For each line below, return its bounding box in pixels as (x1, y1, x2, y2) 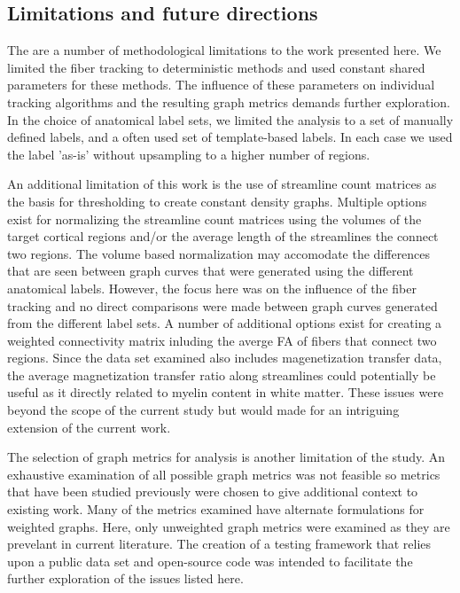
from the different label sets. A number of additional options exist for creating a (7, 314, 442, 332)
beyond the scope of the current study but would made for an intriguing (7, 401, 400, 419)
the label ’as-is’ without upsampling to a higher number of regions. (7, 144, 370, 163)
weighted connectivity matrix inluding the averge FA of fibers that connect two (7, 331, 437, 349)
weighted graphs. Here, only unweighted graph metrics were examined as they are (7, 517, 450, 535)
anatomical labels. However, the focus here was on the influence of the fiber (7, 278, 417, 297)
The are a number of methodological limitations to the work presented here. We (7, 41, 441, 59)
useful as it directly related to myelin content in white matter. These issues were (7, 383, 444, 402)
